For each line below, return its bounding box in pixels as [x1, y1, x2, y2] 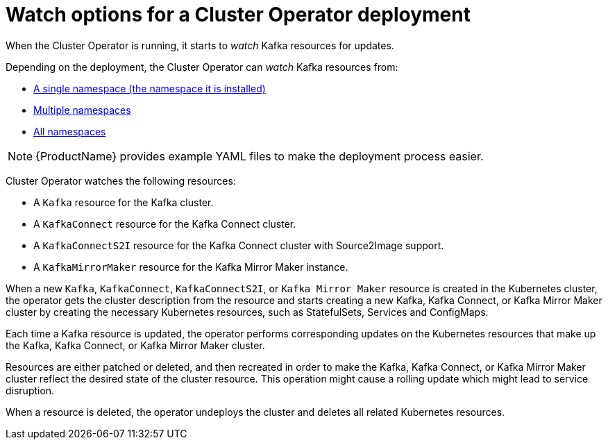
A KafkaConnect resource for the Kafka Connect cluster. [33, 217, 296, 230]
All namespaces [33, 125, 106, 137]
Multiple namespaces [33, 103, 131, 116]
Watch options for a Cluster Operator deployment [6, 3, 471, 26]
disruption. [6, 384, 55, 396]
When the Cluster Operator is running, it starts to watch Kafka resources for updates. [6, 39, 394, 51]
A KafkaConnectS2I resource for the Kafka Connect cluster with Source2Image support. [33, 239, 444, 251]
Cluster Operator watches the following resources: [6, 174, 236, 187]
